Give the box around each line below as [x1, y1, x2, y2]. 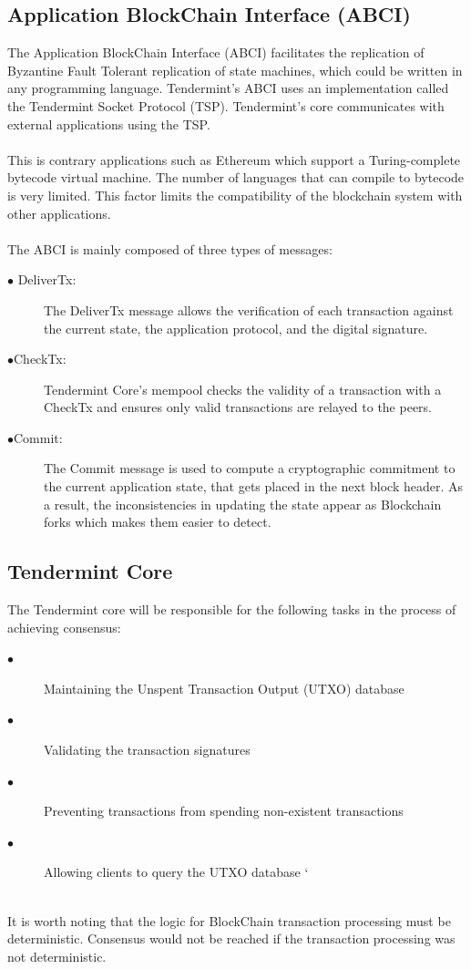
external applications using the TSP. [7, 114, 210, 133]
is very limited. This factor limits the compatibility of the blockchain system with [7, 185, 463, 204]
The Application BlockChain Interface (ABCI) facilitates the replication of [7, 43, 425, 62]
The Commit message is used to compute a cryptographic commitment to [44, 459, 456, 478]
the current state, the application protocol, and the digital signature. [44, 318, 428, 337]
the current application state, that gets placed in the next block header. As [44, 477, 464, 496]
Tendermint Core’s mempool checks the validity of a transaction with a [44, 379, 442, 398]
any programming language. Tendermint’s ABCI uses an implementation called [7, 78, 449, 98]
